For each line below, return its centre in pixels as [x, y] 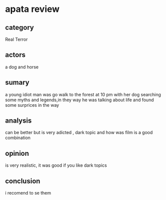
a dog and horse [22, 67]
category [20, 28]
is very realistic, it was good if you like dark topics [56, 165]
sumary [17, 83]
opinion [17, 153]
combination [18, 138]
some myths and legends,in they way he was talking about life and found [80, 100]
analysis [19, 121]
